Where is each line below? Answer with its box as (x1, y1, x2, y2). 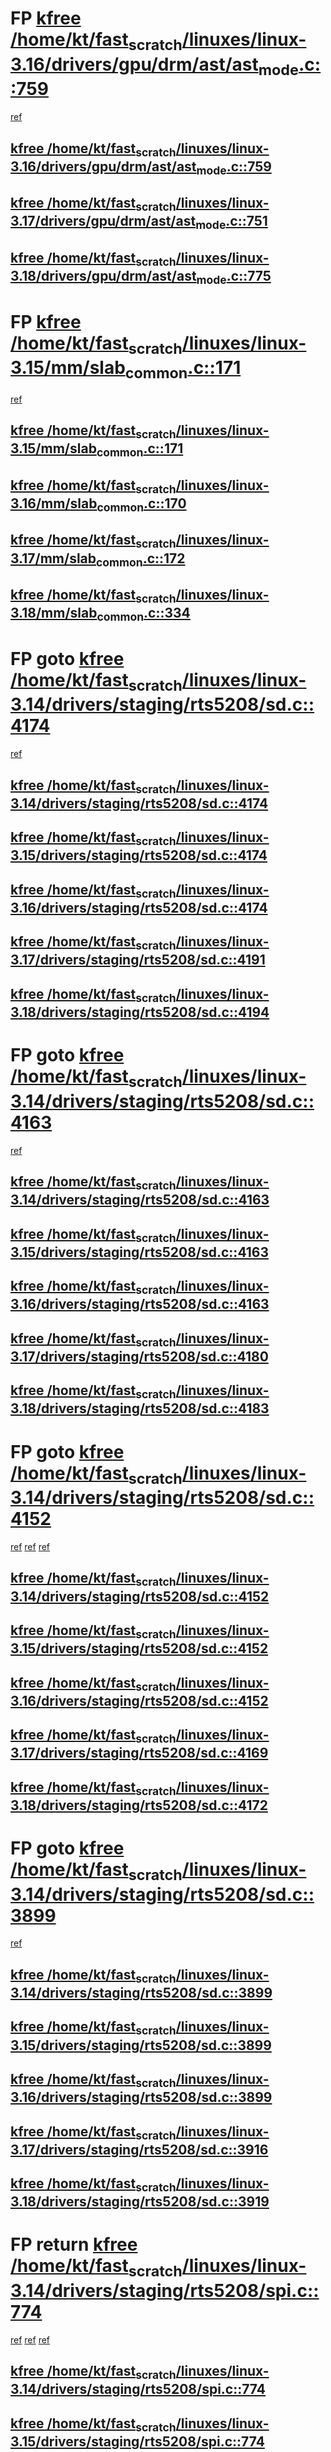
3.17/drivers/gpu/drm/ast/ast (10, 213, 197, 230)
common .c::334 (96, 605, 191, 624)
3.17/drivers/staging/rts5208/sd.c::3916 (10, 2141, 269, 2158)
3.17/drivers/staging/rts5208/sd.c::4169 (10, 1745, 269, 1762)
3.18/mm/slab (10, 605, 98, 622)
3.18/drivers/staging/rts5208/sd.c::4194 (10, 1004, 270, 1021)
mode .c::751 (195, 213, 268, 232)
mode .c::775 (196, 268, 272, 287)
